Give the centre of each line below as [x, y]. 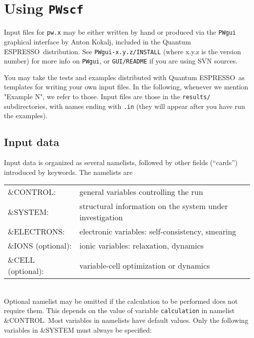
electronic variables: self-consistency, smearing [158, 232]
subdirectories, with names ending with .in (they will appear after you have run [125, 106]
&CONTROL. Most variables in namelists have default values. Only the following [126, 320]
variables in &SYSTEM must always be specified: [78, 329]
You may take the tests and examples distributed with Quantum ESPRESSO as [124, 77]
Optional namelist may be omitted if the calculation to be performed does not [121, 301]
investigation [101, 217]
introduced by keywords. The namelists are [68, 172]
